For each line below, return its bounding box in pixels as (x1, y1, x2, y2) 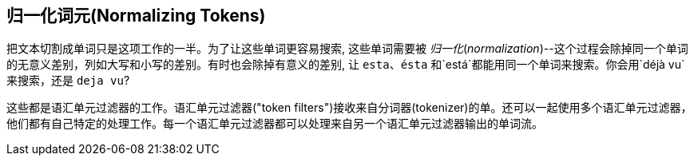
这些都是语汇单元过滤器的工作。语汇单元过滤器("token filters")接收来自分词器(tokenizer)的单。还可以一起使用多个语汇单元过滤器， (6, 101, 692, 115)
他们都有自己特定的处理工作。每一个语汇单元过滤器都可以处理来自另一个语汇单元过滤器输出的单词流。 (6, 117, 543, 131)
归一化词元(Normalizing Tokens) (6, 6, 266, 26)
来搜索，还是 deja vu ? (6, 73, 130, 88)
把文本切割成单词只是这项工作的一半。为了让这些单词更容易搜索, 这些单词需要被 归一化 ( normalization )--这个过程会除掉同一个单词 (6, 41, 688, 56)
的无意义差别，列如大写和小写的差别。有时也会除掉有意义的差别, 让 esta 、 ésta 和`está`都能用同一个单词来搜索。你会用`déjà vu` (6, 57, 685, 72)
